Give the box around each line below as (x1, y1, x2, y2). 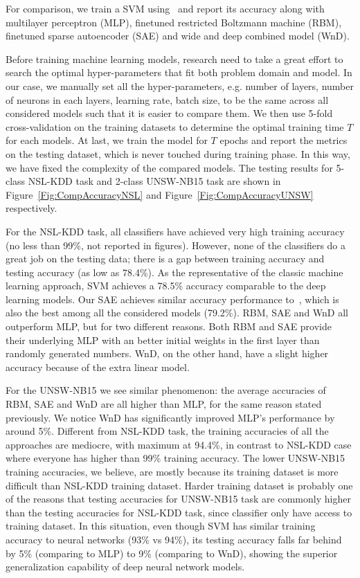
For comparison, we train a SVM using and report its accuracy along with (6, 1, 325, 15)
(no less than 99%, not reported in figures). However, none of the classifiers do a (6, 237, 346, 252)
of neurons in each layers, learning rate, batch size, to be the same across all (6, 92, 329, 107)
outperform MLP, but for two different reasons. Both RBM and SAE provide (6, 319, 332, 334)
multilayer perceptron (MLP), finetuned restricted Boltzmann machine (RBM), (6, 15, 342, 29)
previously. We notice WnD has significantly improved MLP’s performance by (6, 410, 335, 424)
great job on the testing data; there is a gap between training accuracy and (6, 251, 325, 266)
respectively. (6, 201, 57, 215)
